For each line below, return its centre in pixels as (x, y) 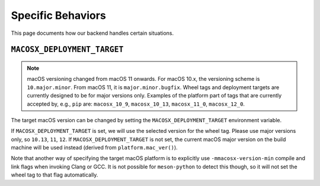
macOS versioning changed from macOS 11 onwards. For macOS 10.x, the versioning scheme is (143, 79)
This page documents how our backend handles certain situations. (92, 33)
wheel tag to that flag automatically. (55, 175)
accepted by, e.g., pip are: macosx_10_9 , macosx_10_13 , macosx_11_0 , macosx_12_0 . (136, 104)
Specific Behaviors (58, 15)
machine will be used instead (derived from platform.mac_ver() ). (94, 148)
